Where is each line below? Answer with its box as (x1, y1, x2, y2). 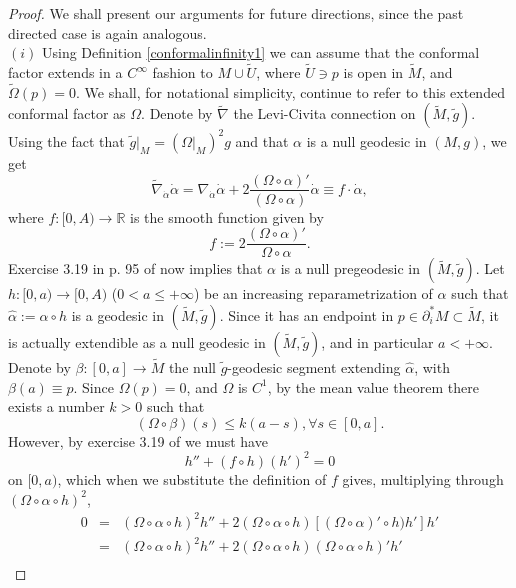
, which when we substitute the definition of (57, 468, 327, 489)
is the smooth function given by (130, 206, 324, 227)
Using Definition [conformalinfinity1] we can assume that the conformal (41, 42, 480, 63)
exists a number (8, 396, 105, 417)
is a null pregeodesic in (280, 258, 421, 279)
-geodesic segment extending (227, 357, 401, 378)
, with (414, 357, 450, 378)
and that (235, 130, 289, 151)
